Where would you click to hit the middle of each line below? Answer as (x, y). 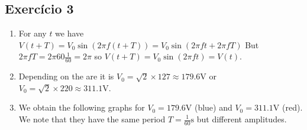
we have (70, 33)
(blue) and (213, 107)
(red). (293, 107)
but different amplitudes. (242, 119)
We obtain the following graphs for (82, 107)
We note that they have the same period (92, 119)
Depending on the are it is (66, 76)
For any (33, 33)
